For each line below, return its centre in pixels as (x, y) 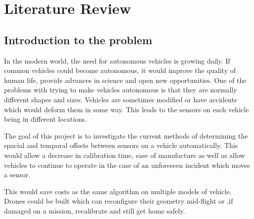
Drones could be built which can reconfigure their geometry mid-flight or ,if (119, 201)
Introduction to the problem (78, 39)
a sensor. (17, 175)
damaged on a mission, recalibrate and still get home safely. (95, 210)
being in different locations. (46, 119)
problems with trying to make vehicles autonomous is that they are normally (121, 90)
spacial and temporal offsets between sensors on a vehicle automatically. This (121, 145)
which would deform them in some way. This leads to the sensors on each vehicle (127, 109)
